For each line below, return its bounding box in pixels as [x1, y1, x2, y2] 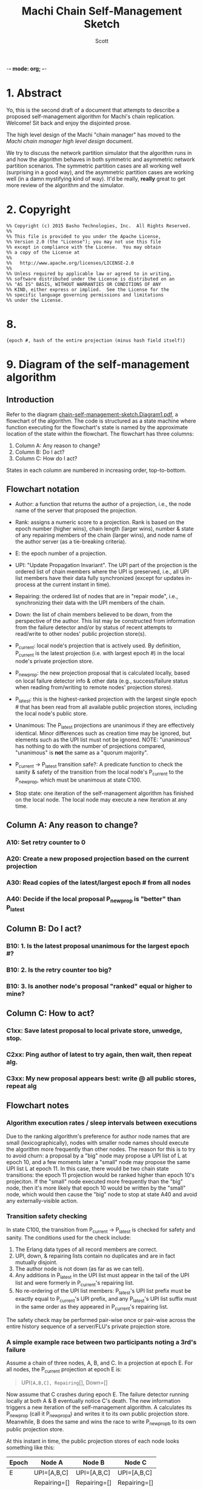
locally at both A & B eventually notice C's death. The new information [6, 1397, 181, 1404]
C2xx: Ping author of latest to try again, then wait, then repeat [6, 1050, 192, 1058]
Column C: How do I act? [15, 454, 78, 462]
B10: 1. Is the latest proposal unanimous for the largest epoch [6, 941, 190, 950]
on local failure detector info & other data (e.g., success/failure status [15, 677, 188, 684]
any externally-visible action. [6, 1197, 78, 1204]
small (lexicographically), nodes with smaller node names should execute [6, 1139, 189, 1146]
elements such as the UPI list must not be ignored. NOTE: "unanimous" [15, 736, 193, 743]
